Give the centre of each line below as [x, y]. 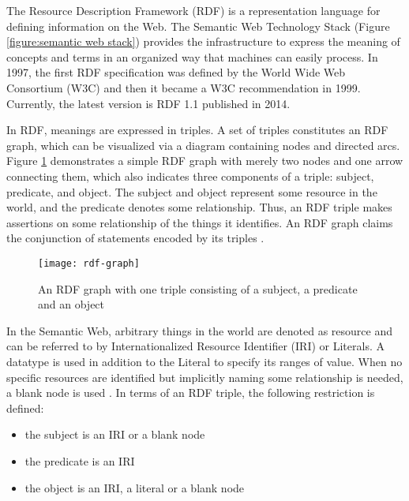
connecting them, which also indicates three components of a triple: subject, [190, 176]
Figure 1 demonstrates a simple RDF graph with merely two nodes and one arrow [205, 161]
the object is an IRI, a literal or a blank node [135, 487]
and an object [71, 304]
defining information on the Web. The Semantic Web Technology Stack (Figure [198, 26]
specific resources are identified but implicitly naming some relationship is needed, [205, 377]
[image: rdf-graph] [89, 263]
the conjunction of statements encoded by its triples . [135, 238]
